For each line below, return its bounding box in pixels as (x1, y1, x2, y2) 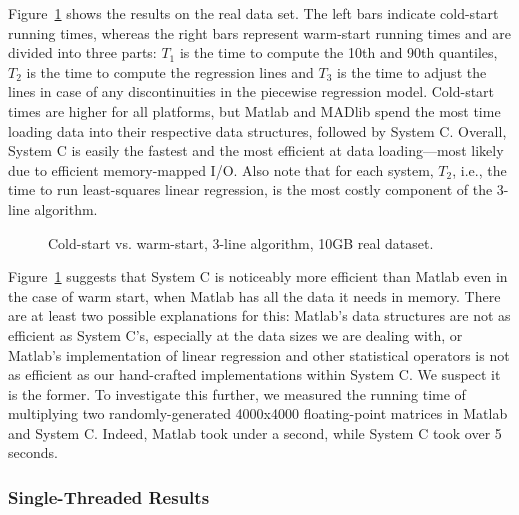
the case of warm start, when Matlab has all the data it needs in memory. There (8, 285, 501, 306)
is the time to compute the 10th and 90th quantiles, (179, 42, 498, 63)
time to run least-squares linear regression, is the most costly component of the (8, 179, 493, 200)
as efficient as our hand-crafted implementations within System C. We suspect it (8, 364, 501, 385)
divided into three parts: (8, 42, 157, 63)
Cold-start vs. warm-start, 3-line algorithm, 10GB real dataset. (48, 232, 434, 253)
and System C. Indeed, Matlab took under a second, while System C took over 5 (8, 422, 502, 443)
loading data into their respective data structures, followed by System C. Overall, (8, 120, 507, 141)
